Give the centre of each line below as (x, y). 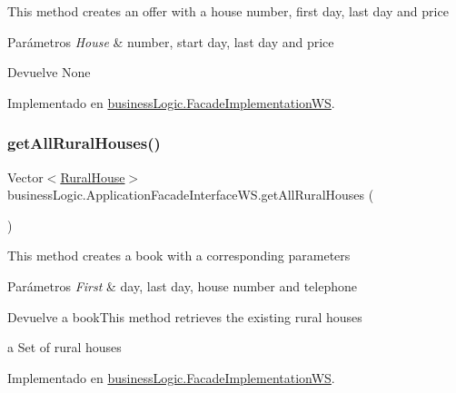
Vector (25, 177)
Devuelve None (49, 72)
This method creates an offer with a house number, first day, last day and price (228, 11)
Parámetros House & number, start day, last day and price (171, 41)
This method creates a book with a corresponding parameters (179, 255)
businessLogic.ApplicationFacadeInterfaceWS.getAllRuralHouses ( (191, 195)
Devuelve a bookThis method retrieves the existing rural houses (185, 316)
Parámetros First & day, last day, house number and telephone (182, 285)
